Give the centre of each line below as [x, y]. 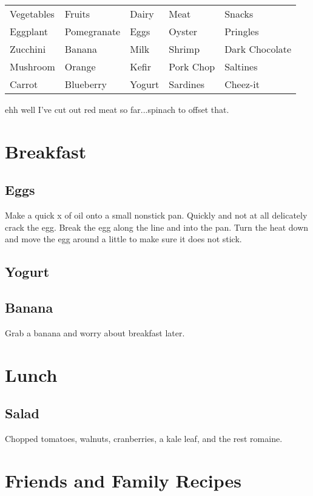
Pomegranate [93, 31]
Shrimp [184, 49]
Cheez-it [242, 84]
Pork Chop [192, 66]
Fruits [77, 14]
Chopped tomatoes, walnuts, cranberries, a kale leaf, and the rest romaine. [144, 439]
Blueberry [86, 84]
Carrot [24, 84]
